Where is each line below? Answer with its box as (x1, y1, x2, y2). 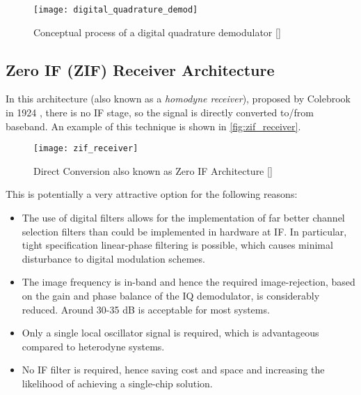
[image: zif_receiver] (33, 144, 138, 154)
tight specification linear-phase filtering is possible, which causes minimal (22, 238, 333, 252)
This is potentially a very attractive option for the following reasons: (6, 187, 298, 201)
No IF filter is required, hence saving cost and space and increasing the (22, 362, 325, 377)
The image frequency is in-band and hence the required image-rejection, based (22, 274, 355, 289)
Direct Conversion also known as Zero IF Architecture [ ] (33, 163, 273, 178)
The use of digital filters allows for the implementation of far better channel (22, 210, 345, 225)
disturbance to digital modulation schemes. (22, 251, 205, 265)
